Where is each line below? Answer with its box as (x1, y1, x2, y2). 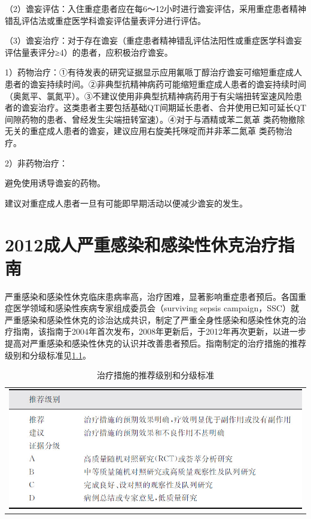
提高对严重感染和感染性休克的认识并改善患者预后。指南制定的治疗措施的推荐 (5, 337, 306, 349)
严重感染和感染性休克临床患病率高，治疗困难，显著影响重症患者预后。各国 (5, 290, 298, 302)
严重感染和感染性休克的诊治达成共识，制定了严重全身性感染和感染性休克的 (5, 313, 298, 326)
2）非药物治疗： (5, 156, 68, 169)
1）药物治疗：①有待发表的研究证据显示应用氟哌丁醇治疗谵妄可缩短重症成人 (5, 66, 302, 78)
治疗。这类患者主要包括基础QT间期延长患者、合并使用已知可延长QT (38, 101, 306, 114)
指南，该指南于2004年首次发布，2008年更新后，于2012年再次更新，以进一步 (13, 325, 306, 338)
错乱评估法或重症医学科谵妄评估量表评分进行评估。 (5, 14, 206, 26)
